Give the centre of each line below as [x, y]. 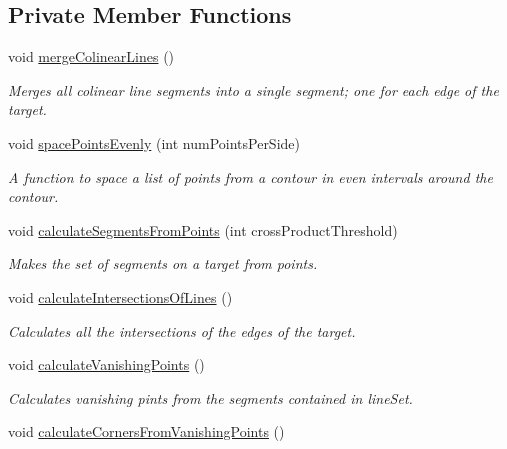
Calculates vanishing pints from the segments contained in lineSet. [210, 397]
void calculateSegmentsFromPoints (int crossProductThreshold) [203, 229]
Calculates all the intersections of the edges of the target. [182, 330]
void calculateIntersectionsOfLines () [120, 296]
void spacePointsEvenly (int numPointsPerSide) [154, 142]
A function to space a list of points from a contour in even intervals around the [250, 176]
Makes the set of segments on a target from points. [163, 263]
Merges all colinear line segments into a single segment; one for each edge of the [253, 89]
